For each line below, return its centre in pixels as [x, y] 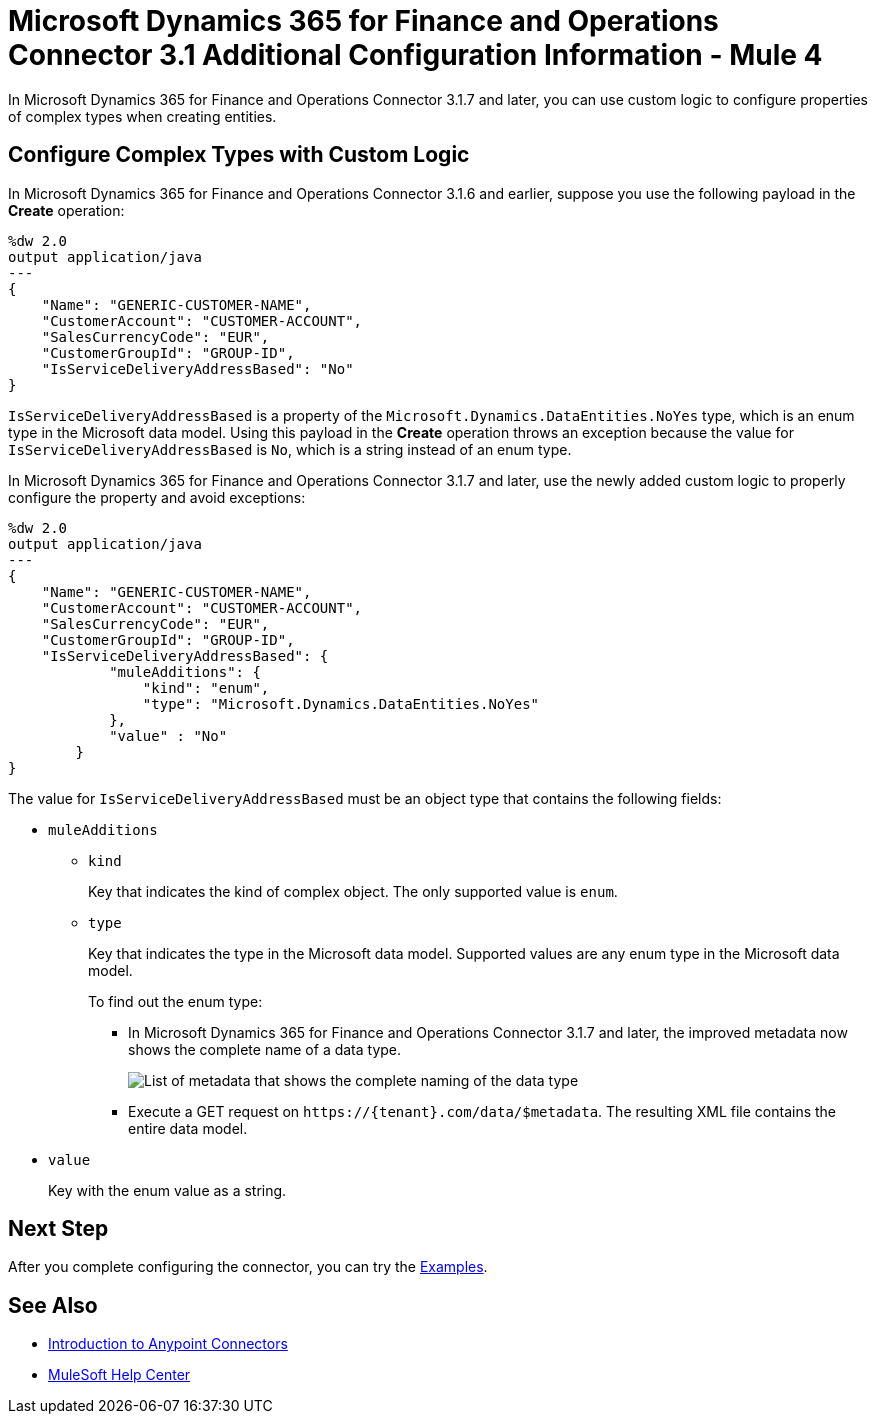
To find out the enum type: [175, 1001]
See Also [53, 1305]
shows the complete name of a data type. [265, 1049]
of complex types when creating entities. [142, 116]
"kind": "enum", [206, 687]
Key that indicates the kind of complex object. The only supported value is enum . [353, 891]
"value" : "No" [168, 735]
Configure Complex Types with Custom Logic [239, 155]
